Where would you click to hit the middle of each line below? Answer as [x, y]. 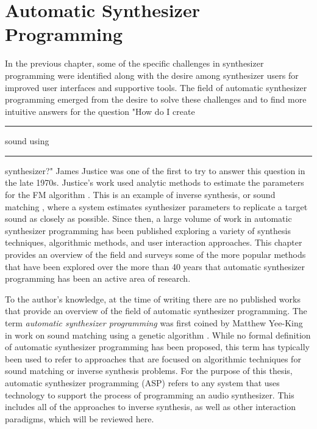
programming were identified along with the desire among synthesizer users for [152, 75]
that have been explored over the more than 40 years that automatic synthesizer [155, 266]
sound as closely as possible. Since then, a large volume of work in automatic [148, 218]
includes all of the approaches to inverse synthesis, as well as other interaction [151, 407]
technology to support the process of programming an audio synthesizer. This [150, 394]
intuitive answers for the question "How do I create [100, 111]
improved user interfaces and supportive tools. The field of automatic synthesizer [156, 87]
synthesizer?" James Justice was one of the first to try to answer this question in [155, 170]
